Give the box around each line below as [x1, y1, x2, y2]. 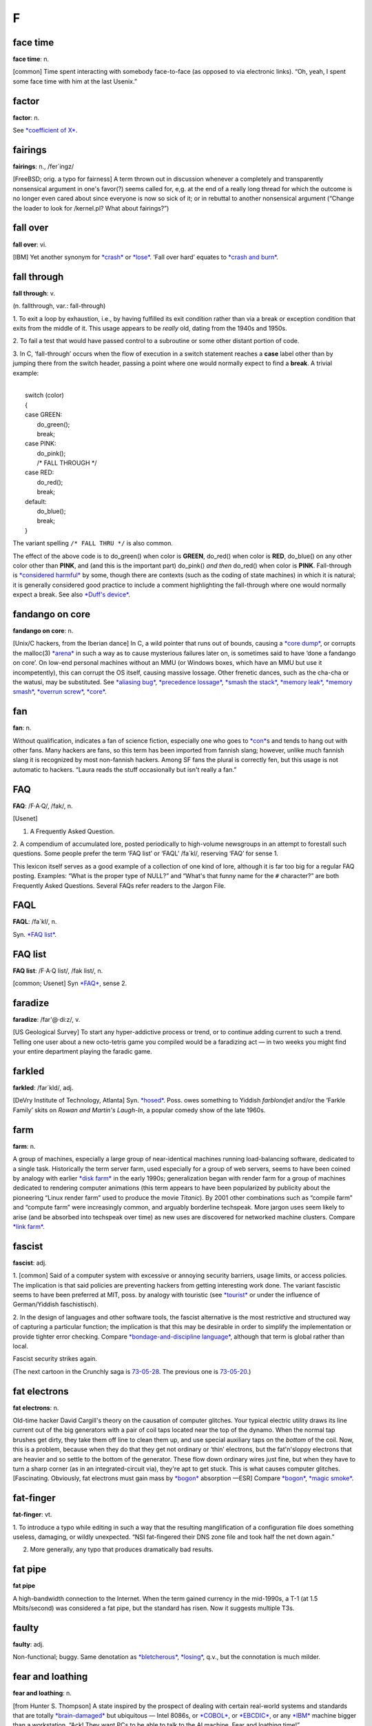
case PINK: [25, 439, 56, 448]
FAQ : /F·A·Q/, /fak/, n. [12, 802, 73, 810]
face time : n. [12, 55, 50, 64]
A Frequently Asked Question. [30, 827, 115, 835]
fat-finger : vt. [12, 1511, 52, 1519]
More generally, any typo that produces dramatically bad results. [30, 1545, 214, 1553]
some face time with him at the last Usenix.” [12, 77, 138, 86]
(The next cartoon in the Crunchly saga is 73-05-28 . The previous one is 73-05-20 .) [12, 1367, 251, 1375]
